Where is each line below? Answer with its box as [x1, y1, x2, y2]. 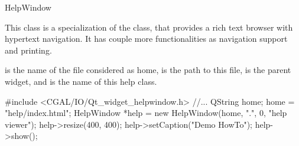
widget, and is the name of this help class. [5, 75, 157, 87]
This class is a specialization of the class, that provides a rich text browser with [5, 21, 293, 33]
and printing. [5, 44, 52, 56]
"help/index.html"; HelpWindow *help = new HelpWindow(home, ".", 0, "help [5, 107, 287, 119]
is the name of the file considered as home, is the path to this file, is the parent [5, 64, 291, 76]
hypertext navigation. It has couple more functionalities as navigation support [5, 32, 288, 45]
